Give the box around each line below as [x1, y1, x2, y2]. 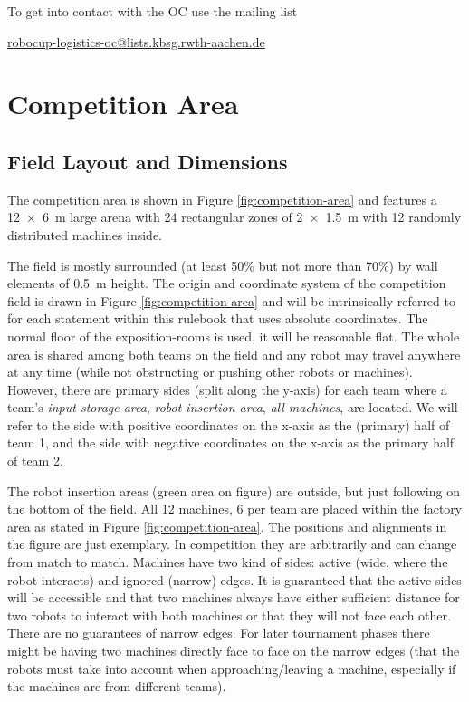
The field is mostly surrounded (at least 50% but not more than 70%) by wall [7, 255, 438, 274]
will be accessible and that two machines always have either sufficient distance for [7, 588, 460, 607]
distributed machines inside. [7, 225, 163, 244]
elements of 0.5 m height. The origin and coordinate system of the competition [7, 274, 446, 293]
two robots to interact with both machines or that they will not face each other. [7, 605, 451, 624]
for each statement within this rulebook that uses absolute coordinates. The [7, 309, 428, 328]
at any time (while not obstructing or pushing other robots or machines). [7, 362, 413, 381]
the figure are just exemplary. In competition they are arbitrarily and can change [7, 534, 457, 553]
